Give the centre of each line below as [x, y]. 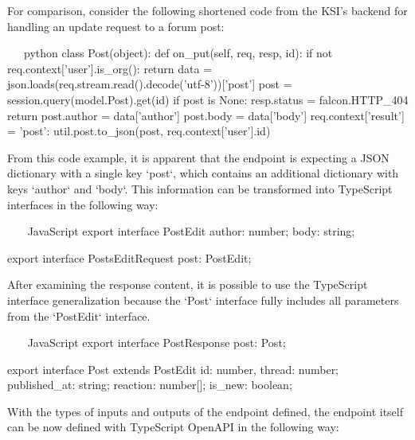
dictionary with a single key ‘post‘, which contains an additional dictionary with [203, 173]
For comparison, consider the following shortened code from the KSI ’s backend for [207, 10]
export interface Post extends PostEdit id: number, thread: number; [173, 369]
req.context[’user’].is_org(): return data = [110, 68]
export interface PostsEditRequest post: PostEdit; [129, 257]
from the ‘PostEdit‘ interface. [79, 315]
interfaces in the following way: [83, 204]
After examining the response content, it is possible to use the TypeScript [188, 284]
